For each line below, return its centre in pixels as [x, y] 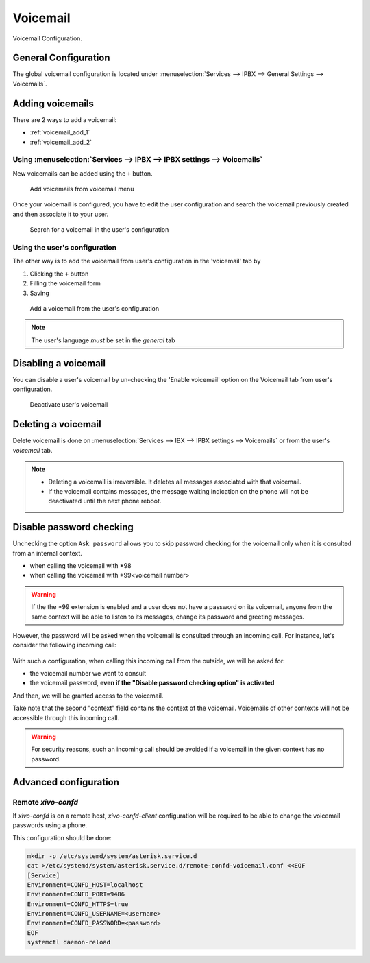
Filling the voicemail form [65, 283]
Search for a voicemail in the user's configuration [99, 230]
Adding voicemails [53, 103]
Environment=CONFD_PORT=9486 [76, 894]
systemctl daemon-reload [69, 942]
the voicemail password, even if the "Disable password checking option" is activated [152, 683]
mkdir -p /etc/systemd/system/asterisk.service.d [112, 856]
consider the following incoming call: [64, 645]
